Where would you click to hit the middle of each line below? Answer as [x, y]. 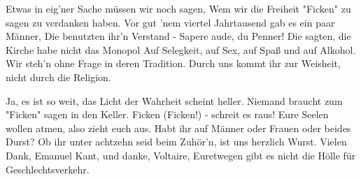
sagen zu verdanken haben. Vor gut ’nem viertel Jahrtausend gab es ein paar [170, 22]
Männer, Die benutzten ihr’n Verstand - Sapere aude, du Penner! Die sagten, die [178, 36]
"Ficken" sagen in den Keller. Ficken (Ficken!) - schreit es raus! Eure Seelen [167, 114]
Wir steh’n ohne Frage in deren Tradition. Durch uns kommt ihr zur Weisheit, [173, 63]
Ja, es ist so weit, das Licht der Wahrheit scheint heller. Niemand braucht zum [174, 100]
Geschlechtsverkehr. [48, 169]
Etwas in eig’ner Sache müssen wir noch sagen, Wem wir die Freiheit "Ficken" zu [178, 8]
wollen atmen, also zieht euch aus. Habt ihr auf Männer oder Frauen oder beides [178, 128]
